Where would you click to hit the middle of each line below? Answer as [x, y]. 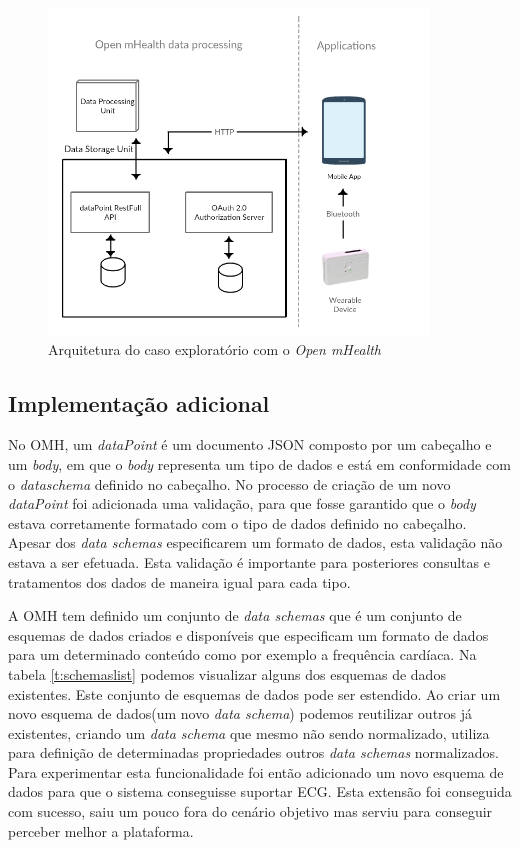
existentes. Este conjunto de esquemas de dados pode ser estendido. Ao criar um [254, 693]
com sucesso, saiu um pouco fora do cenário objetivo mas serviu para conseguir [250, 811]
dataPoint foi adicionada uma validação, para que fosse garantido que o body [242, 503]
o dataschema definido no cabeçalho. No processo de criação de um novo [229, 483]
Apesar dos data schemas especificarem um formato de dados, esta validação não [255, 542]
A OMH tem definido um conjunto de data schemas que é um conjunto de [235, 615]
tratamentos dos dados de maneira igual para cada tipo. [179, 581]
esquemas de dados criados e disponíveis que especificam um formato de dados [248, 634]
